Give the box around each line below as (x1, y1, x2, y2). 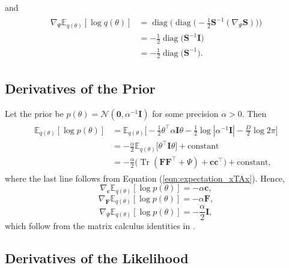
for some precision (152, 107, 219, 119)
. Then (242, 107, 267, 119)
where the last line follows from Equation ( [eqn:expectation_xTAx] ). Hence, (5, 171, 285, 184)
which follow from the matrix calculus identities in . (5, 219, 195, 232)
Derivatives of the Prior (5, 79, 156, 97)
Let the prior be (5, 107, 64, 119)
